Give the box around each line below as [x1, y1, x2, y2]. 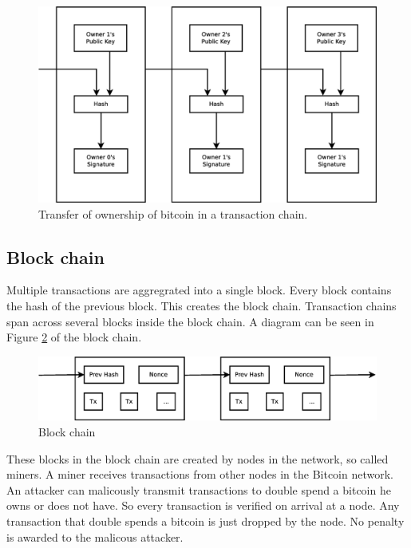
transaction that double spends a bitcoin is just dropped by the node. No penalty [6, 513, 405, 530]
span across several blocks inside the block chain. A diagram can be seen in [6, 313, 374, 329]
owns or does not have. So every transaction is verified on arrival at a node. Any [6, 497, 400, 514]
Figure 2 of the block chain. [6, 329, 142, 345]
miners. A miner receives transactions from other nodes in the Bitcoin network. [6, 466, 393, 483]
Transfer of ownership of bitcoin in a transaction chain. [38, 205, 308, 222]
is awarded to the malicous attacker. [6, 528, 184, 545]
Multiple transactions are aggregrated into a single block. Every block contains [6, 282, 392, 298]
